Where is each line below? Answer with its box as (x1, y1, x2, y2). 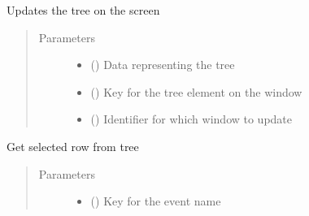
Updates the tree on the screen (7, 2, 160, 18)
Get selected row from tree (7, 137, 139, 154)
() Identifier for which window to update (90, 110, 293, 127)
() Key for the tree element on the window (90, 83, 302, 100)
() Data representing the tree (90, 56, 235, 73)
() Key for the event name (90, 192, 221, 210)
